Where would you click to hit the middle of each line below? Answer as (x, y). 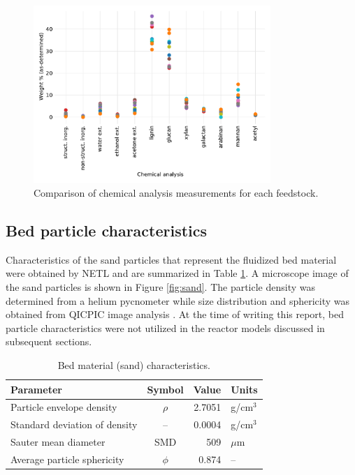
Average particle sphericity (67, 459)
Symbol (165, 389)
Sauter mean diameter (58, 442)
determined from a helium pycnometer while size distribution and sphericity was (178, 300)
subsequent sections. (49, 341)
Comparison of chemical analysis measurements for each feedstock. (176, 192)
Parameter (36, 389)
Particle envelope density (64, 407)
